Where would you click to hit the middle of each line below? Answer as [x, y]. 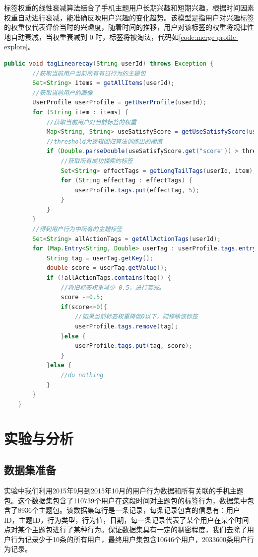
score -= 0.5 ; [82, 297]
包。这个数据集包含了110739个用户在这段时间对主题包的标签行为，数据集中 [126, 500]
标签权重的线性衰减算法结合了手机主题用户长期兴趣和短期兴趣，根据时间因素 [129, 7]
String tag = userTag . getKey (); [100, 258]
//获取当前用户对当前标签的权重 [91, 122]
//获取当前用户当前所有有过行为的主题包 [89, 73]
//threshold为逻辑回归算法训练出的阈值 [104, 141]
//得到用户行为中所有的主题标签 [77, 229]
